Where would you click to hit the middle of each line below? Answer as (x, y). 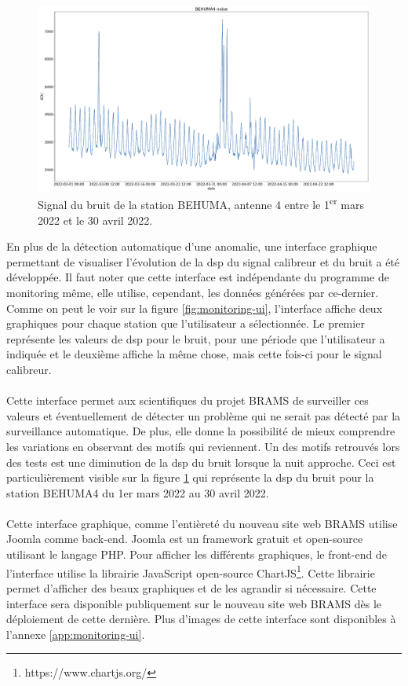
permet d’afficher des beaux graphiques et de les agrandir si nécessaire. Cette (191, 587)
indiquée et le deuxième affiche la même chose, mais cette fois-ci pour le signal (194, 354)
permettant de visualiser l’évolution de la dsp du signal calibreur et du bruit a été (203, 261)
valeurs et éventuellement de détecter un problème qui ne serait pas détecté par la (204, 415)
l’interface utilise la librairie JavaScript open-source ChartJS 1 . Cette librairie (191, 571)
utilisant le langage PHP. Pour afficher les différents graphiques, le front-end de (197, 554)
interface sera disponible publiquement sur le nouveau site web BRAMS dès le (194, 603)
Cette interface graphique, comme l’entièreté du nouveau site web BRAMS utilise (202, 523)
